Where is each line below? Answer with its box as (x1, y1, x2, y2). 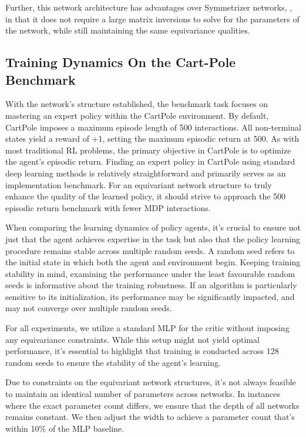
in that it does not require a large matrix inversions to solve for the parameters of (5, 12, 300, 25)
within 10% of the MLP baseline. (5, 422, 124, 434)
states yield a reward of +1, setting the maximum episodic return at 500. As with (5, 132, 300, 145)
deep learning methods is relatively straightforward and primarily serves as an (5, 166, 286, 179)
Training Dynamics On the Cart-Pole (5, 53, 236, 71)
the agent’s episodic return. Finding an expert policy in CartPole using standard (5, 155, 295, 168)
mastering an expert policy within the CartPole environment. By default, (5, 109, 269, 121)
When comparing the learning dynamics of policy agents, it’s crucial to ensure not (5, 221, 301, 233)
